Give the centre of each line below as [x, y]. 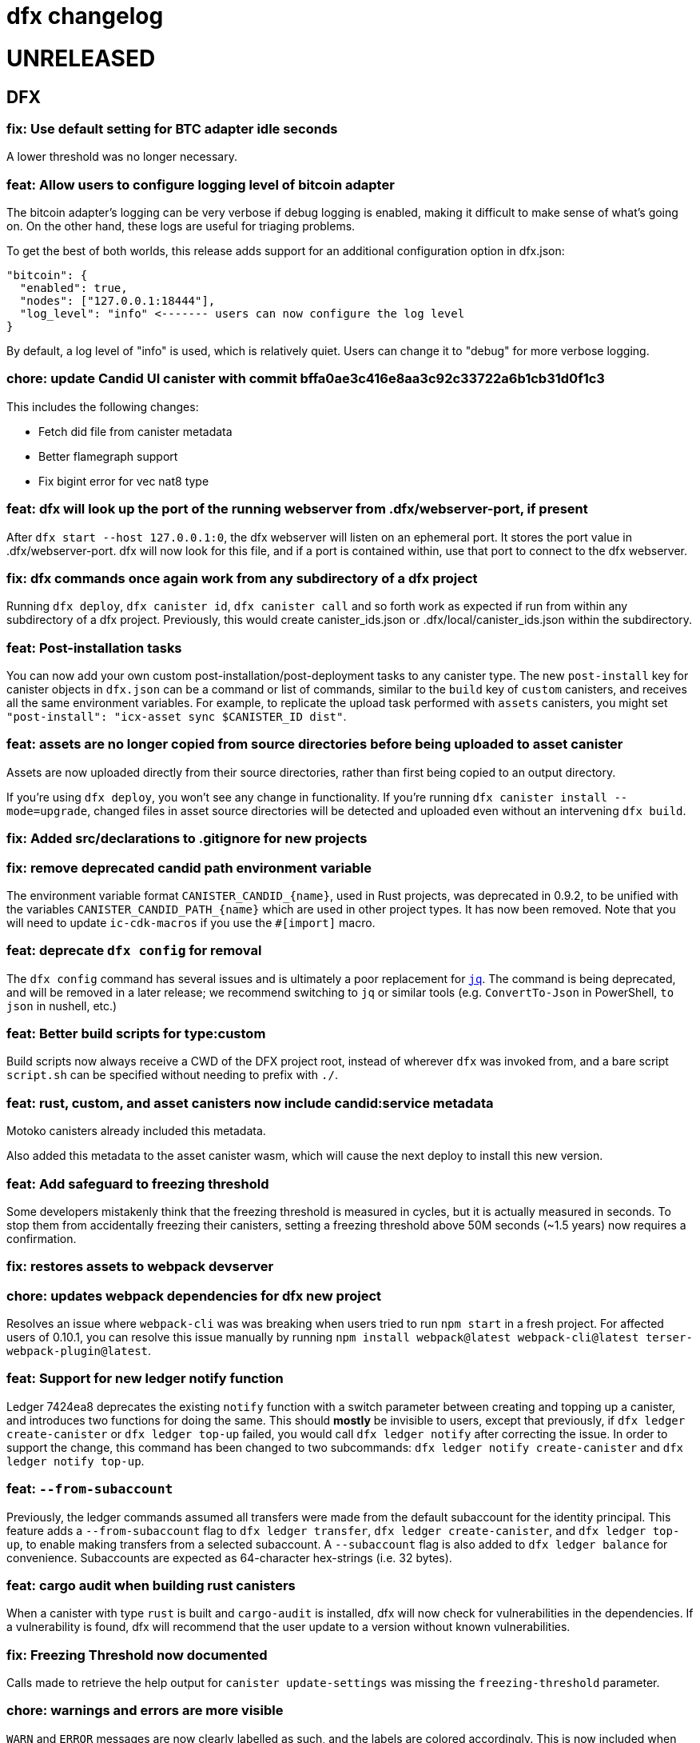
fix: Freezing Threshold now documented [137, 1655]
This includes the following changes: [103, 406]
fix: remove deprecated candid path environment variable [189, 868]
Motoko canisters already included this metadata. [136, 1131]
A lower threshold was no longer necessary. [122, 157]
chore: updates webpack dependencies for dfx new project [194, 1295]
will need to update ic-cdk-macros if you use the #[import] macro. [191, 922]
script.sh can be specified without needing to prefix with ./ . [172, 1075]
